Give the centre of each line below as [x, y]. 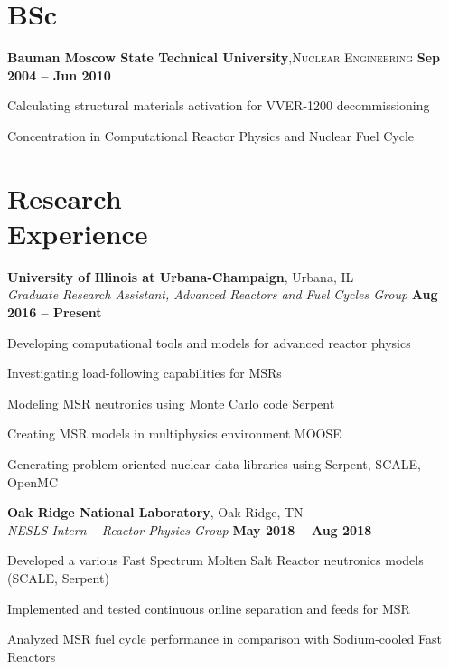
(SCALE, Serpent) [58, 577]
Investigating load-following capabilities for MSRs [145, 373]
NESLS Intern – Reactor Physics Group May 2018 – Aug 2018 [190, 529]
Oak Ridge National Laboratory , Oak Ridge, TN [155, 512]
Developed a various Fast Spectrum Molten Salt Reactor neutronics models [215, 560]
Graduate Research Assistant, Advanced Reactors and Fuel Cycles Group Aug [223, 294]
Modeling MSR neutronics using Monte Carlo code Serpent [171, 403]
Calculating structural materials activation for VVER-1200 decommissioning [219, 105]
